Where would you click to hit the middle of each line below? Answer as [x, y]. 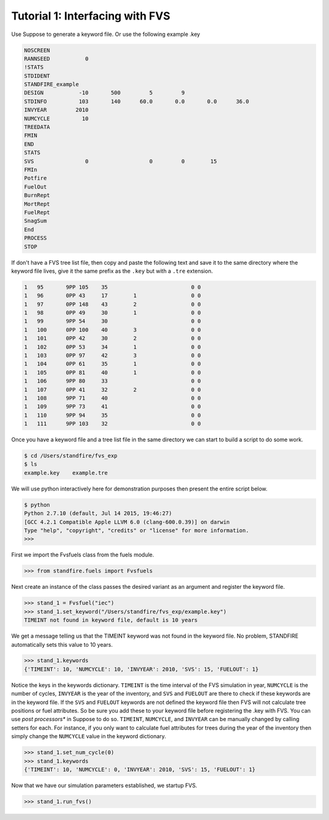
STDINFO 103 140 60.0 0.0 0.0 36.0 [136, 101]
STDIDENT [37, 76]
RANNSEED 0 [56, 59]
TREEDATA [37, 127]
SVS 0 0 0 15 [121, 161]
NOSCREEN [37, 50]
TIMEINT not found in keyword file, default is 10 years [111, 620]
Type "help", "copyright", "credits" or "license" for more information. [136, 530]
